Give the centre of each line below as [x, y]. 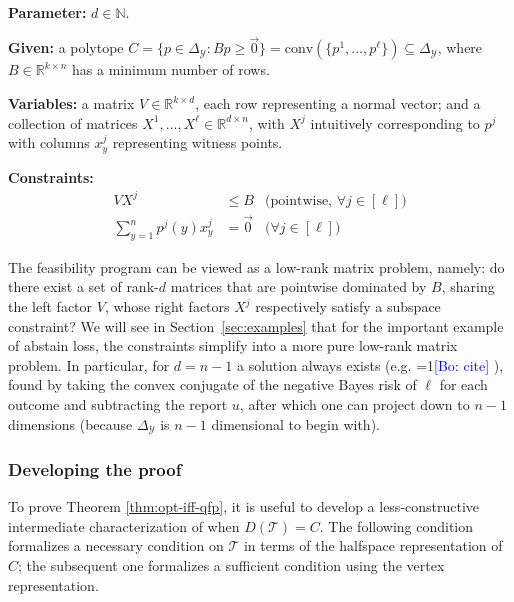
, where [460, 47]
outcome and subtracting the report [118, 403]
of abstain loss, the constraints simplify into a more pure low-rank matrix [233, 345]
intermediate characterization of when [124, 525]
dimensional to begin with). [295, 423]
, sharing [468, 286]
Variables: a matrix [71, 103]
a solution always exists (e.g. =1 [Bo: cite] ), [370, 364]
